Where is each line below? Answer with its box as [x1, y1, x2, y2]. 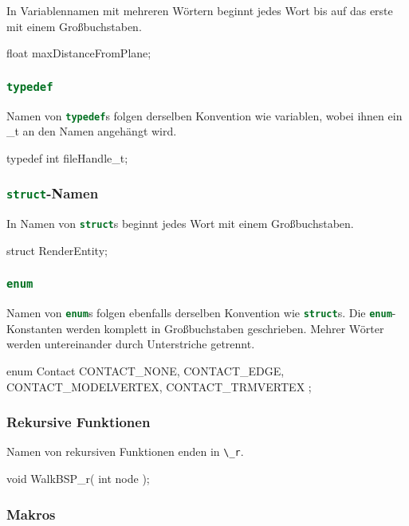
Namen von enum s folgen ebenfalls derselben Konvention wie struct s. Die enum [6, 304, 392, 321]
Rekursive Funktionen [6, 412, 151, 432]
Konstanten [6, 320, 63, 336]
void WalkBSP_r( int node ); [6, 470, 150, 487]
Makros [6, 504, 56, 524]
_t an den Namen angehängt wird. [6, 123, 177, 139]
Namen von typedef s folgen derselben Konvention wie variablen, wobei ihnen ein [6, 107, 403, 124]
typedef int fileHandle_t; [6, 149, 128, 166]
